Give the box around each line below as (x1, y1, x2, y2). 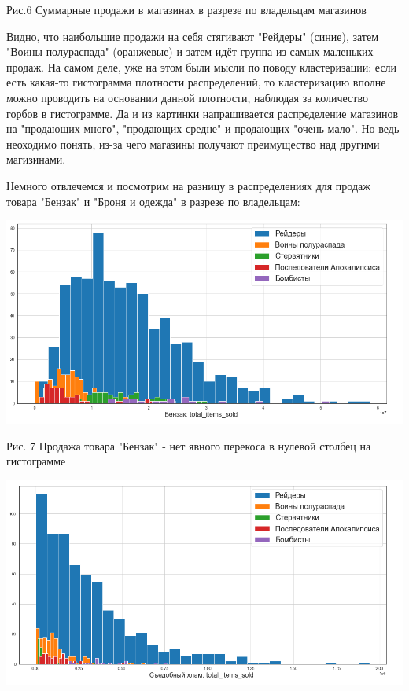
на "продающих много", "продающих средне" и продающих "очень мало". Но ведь (6, 120, 400, 137)
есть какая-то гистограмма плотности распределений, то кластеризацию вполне (6, 74, 386, 90)
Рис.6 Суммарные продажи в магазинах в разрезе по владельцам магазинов (6, 2, 367, 17)
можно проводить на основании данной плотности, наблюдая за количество (6, 89, 368, 105)
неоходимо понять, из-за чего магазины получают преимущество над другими (6, 135, 380, 152)
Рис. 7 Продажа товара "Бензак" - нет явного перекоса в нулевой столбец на (6, 437, 371, 454)
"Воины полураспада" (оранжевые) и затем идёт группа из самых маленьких (6, 43, 374, 60)
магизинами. (6, 151, 66, 167)
